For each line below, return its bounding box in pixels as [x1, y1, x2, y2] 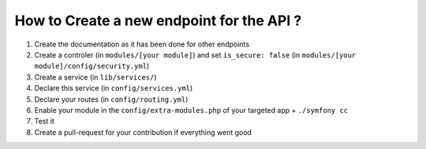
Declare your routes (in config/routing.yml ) [34, 95, 189, 104]
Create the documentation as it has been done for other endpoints [34, 39, 250, 49]
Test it [34, 117, 54, 126]
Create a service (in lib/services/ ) [34, 72, 157, 82]
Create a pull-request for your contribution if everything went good [34, 127, 252, 137]
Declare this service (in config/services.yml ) [34, 84, 193, 93]
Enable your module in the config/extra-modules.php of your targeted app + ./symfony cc [34, 105, 349, 114]
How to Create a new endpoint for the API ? [14, 12, 302, 29]
